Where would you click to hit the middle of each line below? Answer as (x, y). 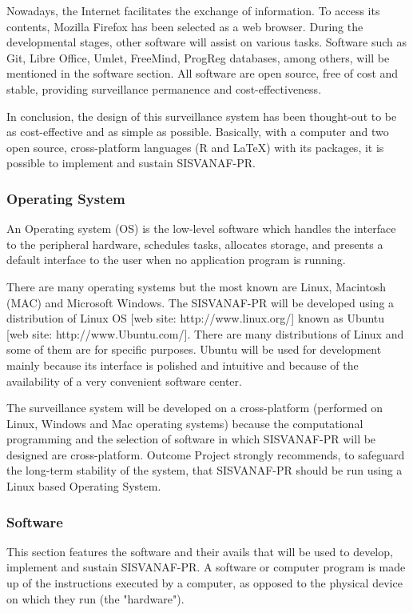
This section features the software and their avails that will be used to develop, (200, 551)
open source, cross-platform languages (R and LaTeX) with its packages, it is (195, 147)
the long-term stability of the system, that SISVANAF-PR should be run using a (205, 470)
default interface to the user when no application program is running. (176, 260)
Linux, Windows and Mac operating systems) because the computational (185, 423)
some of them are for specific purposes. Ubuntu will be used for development (194, 349)
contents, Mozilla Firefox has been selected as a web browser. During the (185, 26)
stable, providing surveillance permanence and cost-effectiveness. (164, 88)
